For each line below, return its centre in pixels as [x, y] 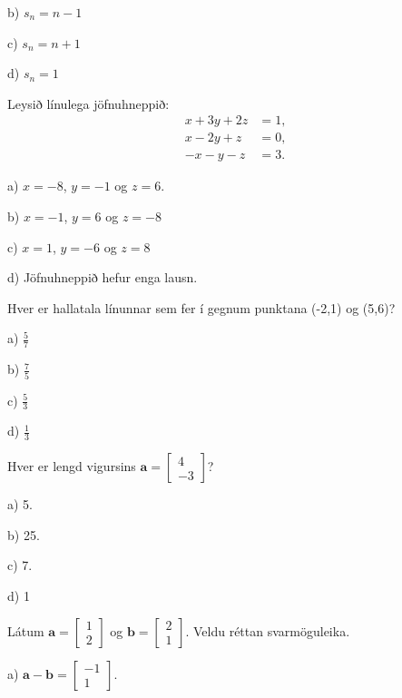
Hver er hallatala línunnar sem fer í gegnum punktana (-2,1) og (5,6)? [201, 307]
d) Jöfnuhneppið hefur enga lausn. [103, 277]
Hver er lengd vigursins [72, 466]
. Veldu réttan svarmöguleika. [268, 630]
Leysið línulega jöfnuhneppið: [88, 103]
